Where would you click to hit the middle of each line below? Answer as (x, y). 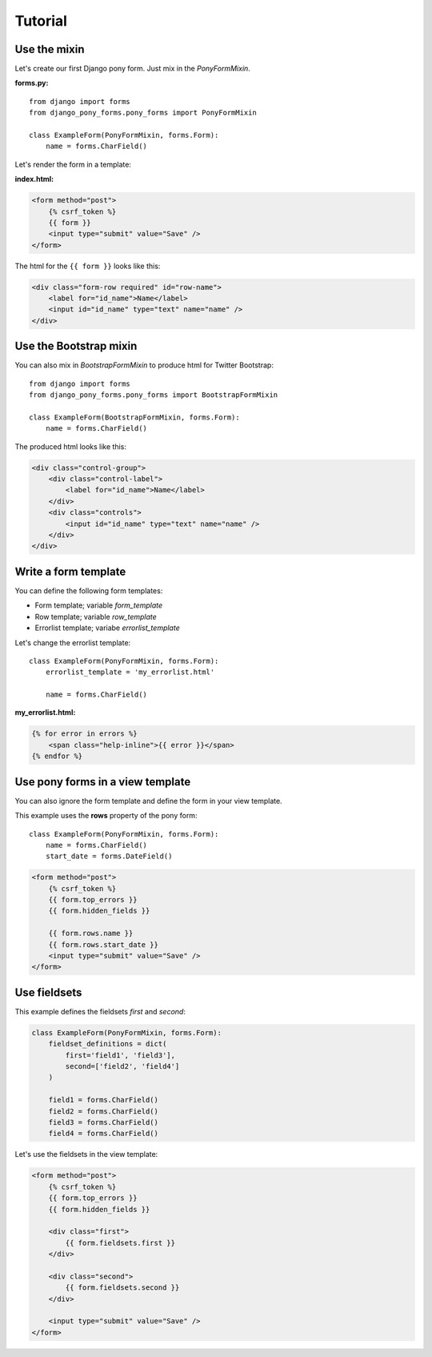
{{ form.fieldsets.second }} (122, 1288)
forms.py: (32, 83)
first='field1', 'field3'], (120, 1055)
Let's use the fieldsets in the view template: (86, 1154)
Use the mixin (50, 49)
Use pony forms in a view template (103, 782)
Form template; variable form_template (99, 605)
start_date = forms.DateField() (109, 856)
